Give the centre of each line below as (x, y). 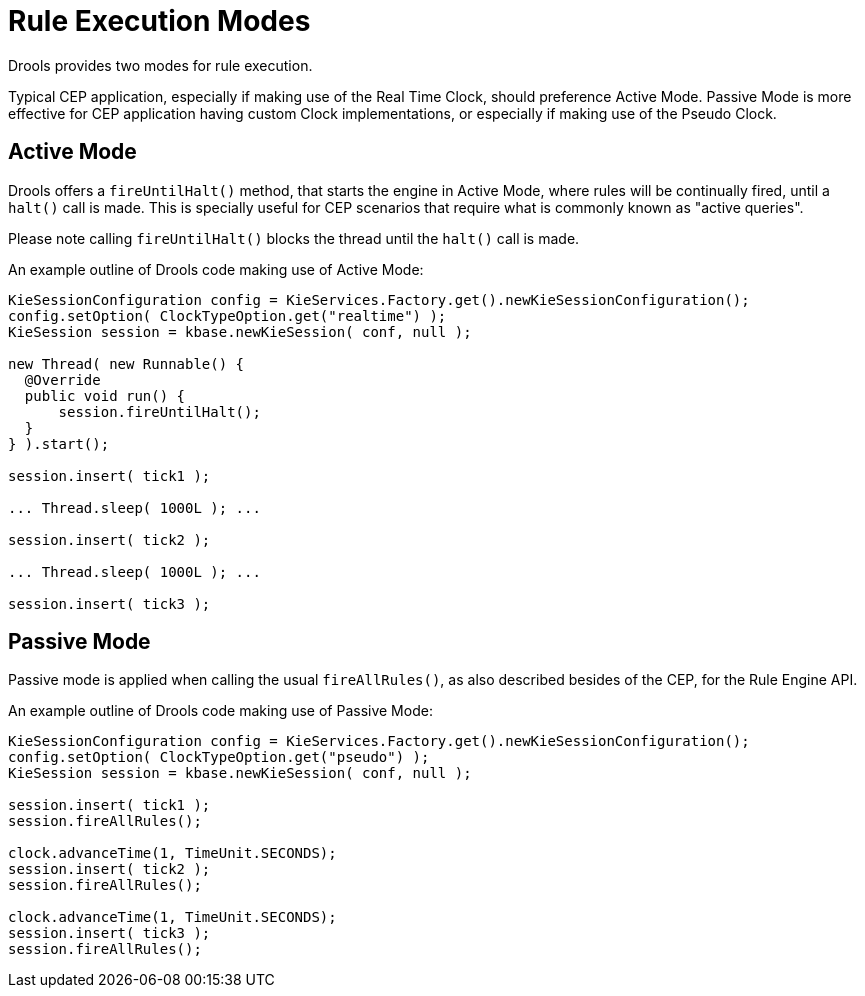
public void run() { (105, 395)
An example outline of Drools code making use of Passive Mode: (220, 711)
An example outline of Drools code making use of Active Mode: (216, 269)
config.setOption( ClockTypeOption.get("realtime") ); (227, 315)
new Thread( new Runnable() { (126, 363)
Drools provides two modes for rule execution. (160, 65)
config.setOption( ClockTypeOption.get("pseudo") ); (219, 757)
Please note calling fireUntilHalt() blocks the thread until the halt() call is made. (294, 238)
